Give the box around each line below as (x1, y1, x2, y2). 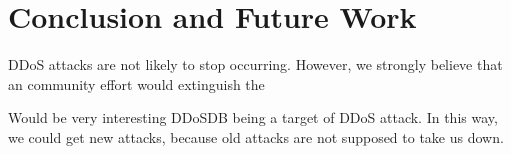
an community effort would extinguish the (8, 73, 265, 94)
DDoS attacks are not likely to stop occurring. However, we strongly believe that (8, 54, 503, 75)
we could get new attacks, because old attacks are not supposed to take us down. (8, 126, 504, 147)
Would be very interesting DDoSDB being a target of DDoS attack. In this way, (8, 107, 498, 128)
